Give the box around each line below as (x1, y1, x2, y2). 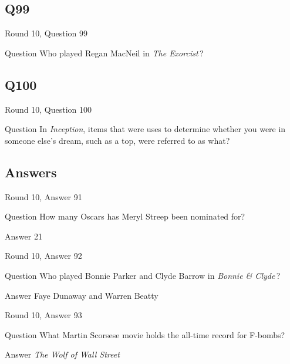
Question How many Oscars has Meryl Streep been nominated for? (5, 210, 245, 223)
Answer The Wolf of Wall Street (5, 348, 120, 360)
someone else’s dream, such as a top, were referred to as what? (5, 134, 230, 146)
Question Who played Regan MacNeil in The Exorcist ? (5, 46, 204, 59)
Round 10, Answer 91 (5, 190, 82, 203)
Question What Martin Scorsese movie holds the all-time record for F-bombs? (5, 328, 285, 341)
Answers (5, 163, 57, 181)
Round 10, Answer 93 (5, 309, 82, 321)
